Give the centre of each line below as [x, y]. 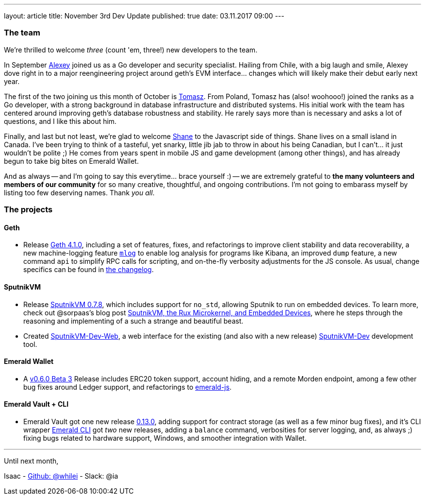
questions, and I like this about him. [60, 121]
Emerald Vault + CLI [36, 404]
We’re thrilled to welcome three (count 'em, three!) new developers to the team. [131, 50]
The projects [28, 210]
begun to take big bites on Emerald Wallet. [71, 161]
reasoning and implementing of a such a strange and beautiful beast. [133, 321]
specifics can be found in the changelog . [89, 270]
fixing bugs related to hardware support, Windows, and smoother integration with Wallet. [165, 438]
